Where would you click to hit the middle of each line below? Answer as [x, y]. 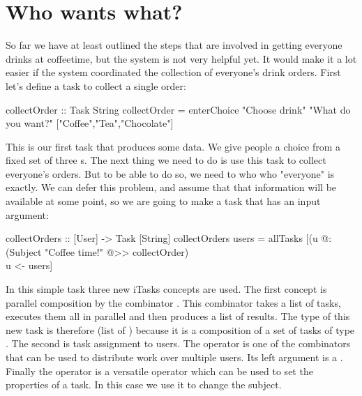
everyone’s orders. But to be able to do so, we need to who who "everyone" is [170, 173]
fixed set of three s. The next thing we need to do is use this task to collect [166, 160]
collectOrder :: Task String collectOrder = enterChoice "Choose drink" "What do [178, 109]
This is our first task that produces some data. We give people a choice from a [173, 146]
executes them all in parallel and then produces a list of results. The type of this [178, 316]
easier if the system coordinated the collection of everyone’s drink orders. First [173, 72]
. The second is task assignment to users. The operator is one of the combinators [178, 343]
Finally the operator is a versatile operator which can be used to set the [159, 371]
